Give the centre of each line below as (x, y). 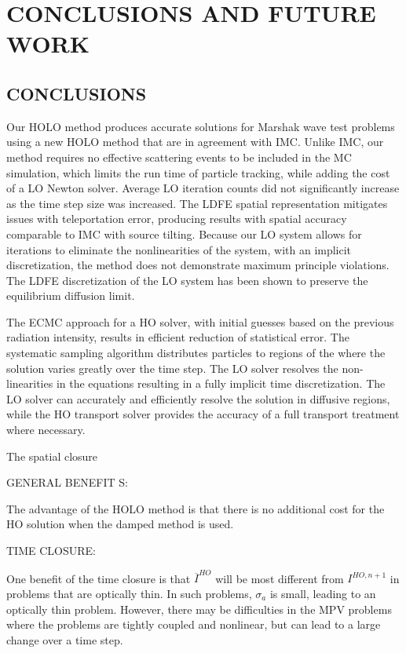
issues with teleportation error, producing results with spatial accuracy (177, 219)
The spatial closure (52, 456)
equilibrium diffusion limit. (71, 295)
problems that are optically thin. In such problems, (129, 593)
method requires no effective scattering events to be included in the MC (179, 157)
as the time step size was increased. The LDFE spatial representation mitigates (197, 203)
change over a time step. (65, 639)
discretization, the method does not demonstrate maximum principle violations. (198, 265)
